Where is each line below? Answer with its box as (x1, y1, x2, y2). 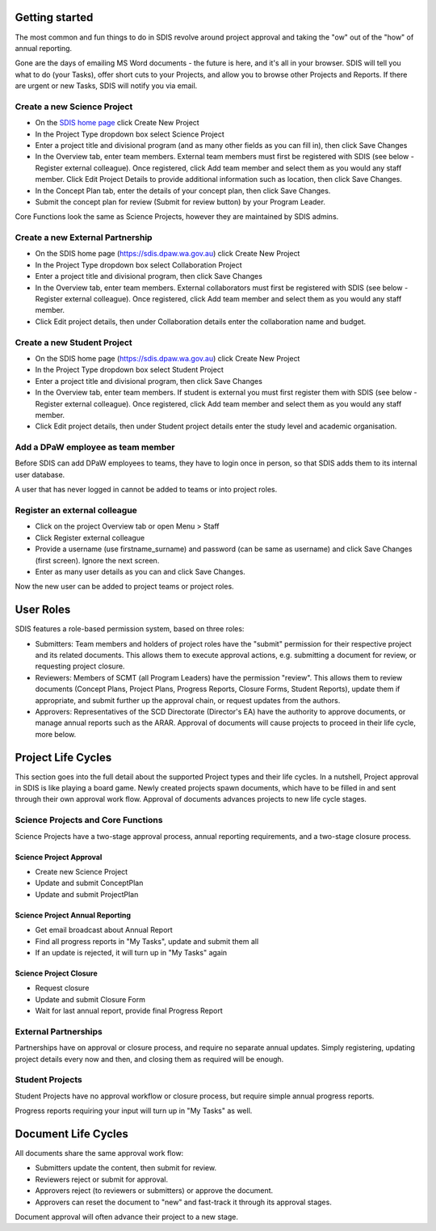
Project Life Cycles (15, 750, 112, 764)
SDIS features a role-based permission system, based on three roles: (15, 624, 245, 634)
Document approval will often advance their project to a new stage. (15, 1212, 238, 1222)
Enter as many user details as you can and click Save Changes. (35, 567, 245, 576)
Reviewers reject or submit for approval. (35, 1174, 169, 1184)
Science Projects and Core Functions (15, 815, 163, 826)
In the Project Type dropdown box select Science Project (35, 129, 225, 139)
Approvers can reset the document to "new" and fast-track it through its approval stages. (35, 1197, 333, 1207)
